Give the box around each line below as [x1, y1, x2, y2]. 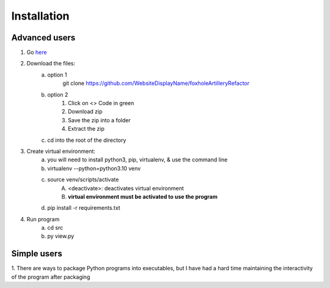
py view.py [47, 232, 75, 240]
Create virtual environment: [26, 147, 96, 155]
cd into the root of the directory [47, 136, 127, 144]
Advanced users [11, 32, 76, 43]
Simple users [11, 248, 62, 259]
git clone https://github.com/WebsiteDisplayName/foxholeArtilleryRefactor [62, 79, 250, 87]
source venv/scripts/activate [47, 176, 119, 183]
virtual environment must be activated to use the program [68, 193, 218, 200]
